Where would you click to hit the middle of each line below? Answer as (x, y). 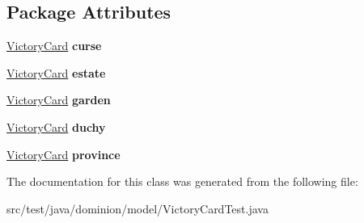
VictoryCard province (63, 154)
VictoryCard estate (56, 72)
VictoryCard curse (54, 46)
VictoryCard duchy (56, 126)
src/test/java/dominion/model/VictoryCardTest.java (138, 208)
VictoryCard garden (59, 100)
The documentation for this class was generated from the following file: (182, 181)
